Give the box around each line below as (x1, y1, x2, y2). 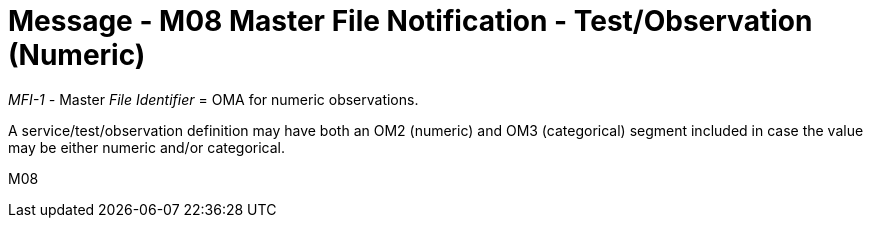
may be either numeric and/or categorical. (8, 138, 286, 156)
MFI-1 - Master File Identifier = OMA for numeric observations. (8, 90, 419, 108)
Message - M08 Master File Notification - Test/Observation (8, 4, 813, 38)
